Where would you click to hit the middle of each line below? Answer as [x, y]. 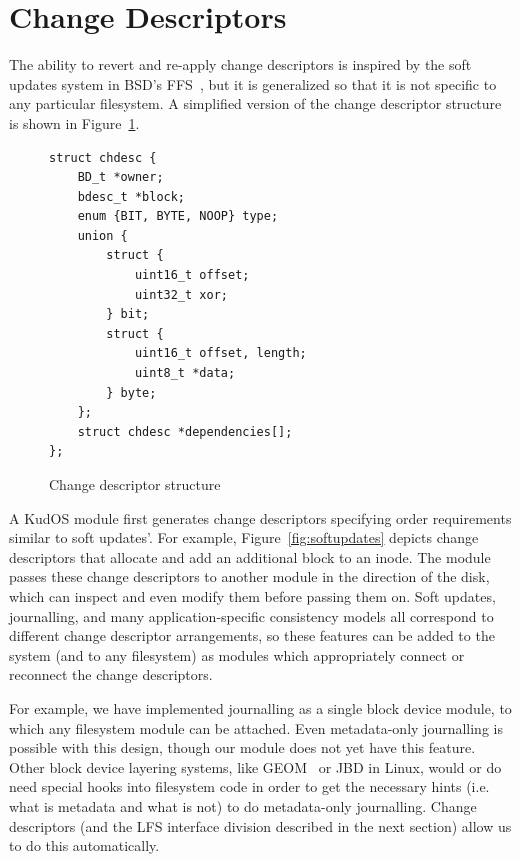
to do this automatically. [84, 845]
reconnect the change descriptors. [111, 674]
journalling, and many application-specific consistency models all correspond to [251, 615]
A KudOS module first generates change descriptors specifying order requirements [260, 517]
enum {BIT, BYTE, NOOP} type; [178, 216]
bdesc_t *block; [131, 196]
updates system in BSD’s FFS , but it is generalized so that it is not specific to [253, 83]
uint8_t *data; [185, 373]
